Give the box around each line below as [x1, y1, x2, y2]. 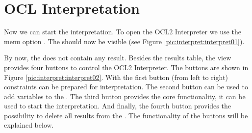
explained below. [4, 120, 54, 130]
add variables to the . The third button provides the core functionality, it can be [4, 91, 246, 101]
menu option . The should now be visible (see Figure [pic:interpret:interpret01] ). [4, 36, 245, 46]
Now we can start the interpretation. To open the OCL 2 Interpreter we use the [4, 27, 241, 37]
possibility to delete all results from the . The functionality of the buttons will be [4, 110, 248, 120]
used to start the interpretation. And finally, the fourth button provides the [4, 101, 231, 111]
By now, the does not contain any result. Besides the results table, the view [4, 53, 231, 63]
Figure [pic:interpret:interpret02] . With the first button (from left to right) [4, 72, 228, 82]
